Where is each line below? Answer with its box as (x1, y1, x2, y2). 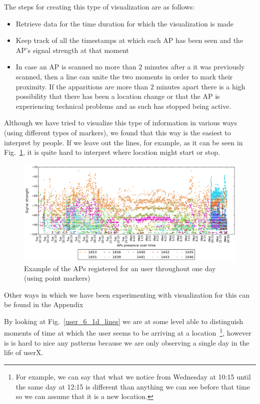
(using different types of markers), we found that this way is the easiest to (4, 127, 231, 137)
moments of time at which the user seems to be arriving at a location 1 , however (4, 326, 251, 338)
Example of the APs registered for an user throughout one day (24, 263, 216, 273)
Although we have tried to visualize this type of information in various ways (4, 117, 237, 128)
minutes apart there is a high (156, 81, 245, 91)
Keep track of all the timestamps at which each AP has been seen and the (15, 35, 243, 45)
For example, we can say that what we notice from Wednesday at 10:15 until (15, 371, 251, 382)
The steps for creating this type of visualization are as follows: (4, 1, 194, 11)
